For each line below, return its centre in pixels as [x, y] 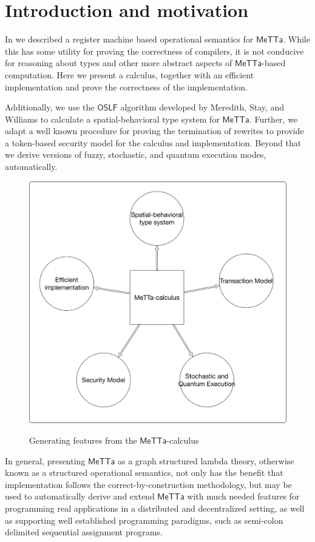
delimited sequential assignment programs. [84, 532]
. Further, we [273, 119]
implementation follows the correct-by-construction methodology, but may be [148, 484]
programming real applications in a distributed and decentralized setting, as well [155, 508]
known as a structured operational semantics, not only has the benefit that [144, 473]
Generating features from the [83, 440]
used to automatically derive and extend [80, 496]
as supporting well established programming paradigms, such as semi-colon [144, 520]
